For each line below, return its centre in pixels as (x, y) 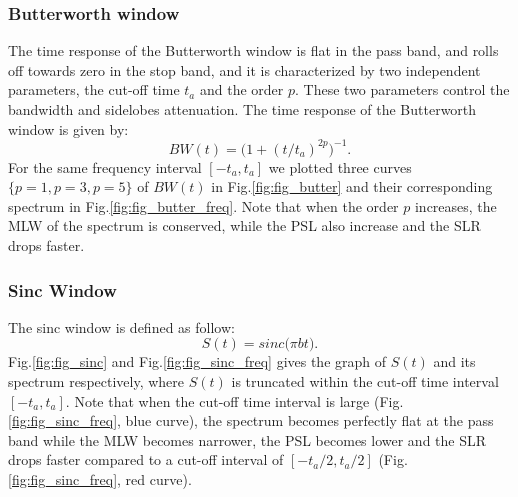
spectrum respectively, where (96, 381)
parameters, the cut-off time (94, 89)
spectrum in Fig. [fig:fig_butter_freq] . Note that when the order (203, 205)
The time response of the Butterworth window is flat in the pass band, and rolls (253, 50)
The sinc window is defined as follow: (121, 326)
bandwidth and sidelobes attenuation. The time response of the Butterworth (242, 109)
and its (454, 361)
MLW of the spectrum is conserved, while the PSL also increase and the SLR (244, 225)
